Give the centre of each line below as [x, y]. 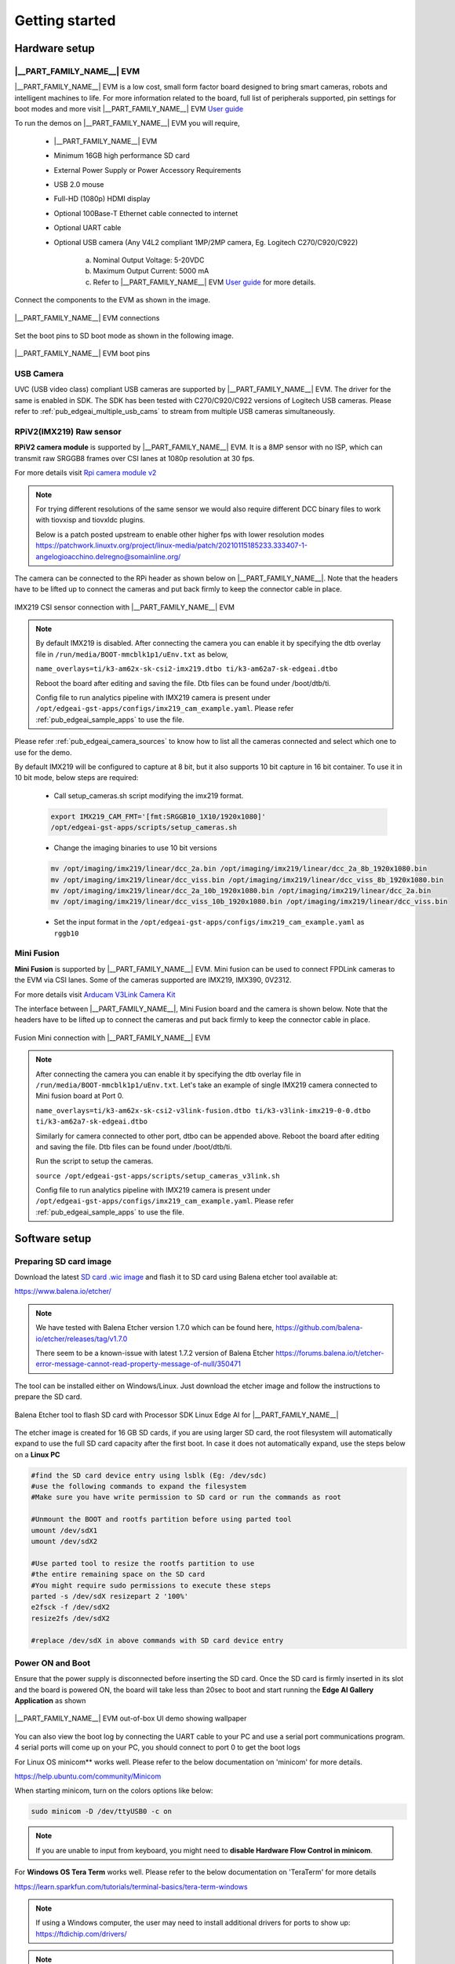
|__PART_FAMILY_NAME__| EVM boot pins [82, 354]
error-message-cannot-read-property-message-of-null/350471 [138, 1364]
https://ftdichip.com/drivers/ [81, 1933]
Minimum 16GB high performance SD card [122, 156]
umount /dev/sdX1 [64, 1530]
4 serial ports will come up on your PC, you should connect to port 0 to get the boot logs [158, 1747]
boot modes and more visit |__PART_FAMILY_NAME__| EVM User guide [129, 109]
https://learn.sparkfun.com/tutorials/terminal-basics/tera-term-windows [131, 1886]
